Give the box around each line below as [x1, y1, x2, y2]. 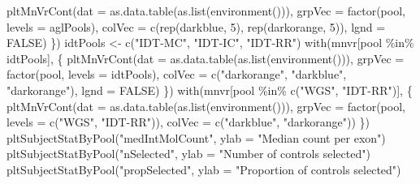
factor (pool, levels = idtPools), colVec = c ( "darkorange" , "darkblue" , [6, 66, 347, 83]
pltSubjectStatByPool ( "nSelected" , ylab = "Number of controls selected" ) [6, 145, 370, 162]
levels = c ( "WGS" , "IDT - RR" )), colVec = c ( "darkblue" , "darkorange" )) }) [6, 113, 370, 131]
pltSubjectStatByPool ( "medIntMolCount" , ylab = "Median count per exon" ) [6, 129, 386, 146]
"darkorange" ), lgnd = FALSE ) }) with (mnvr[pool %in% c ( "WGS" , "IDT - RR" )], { [6, 81, 413, 98]
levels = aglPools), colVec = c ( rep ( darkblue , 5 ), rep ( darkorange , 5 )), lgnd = [6, 18, 386, 35]
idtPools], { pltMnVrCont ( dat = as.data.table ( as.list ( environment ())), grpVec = [6, 49, 405, 66]
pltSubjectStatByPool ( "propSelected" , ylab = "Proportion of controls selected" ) [6, 160, 401, 178]
